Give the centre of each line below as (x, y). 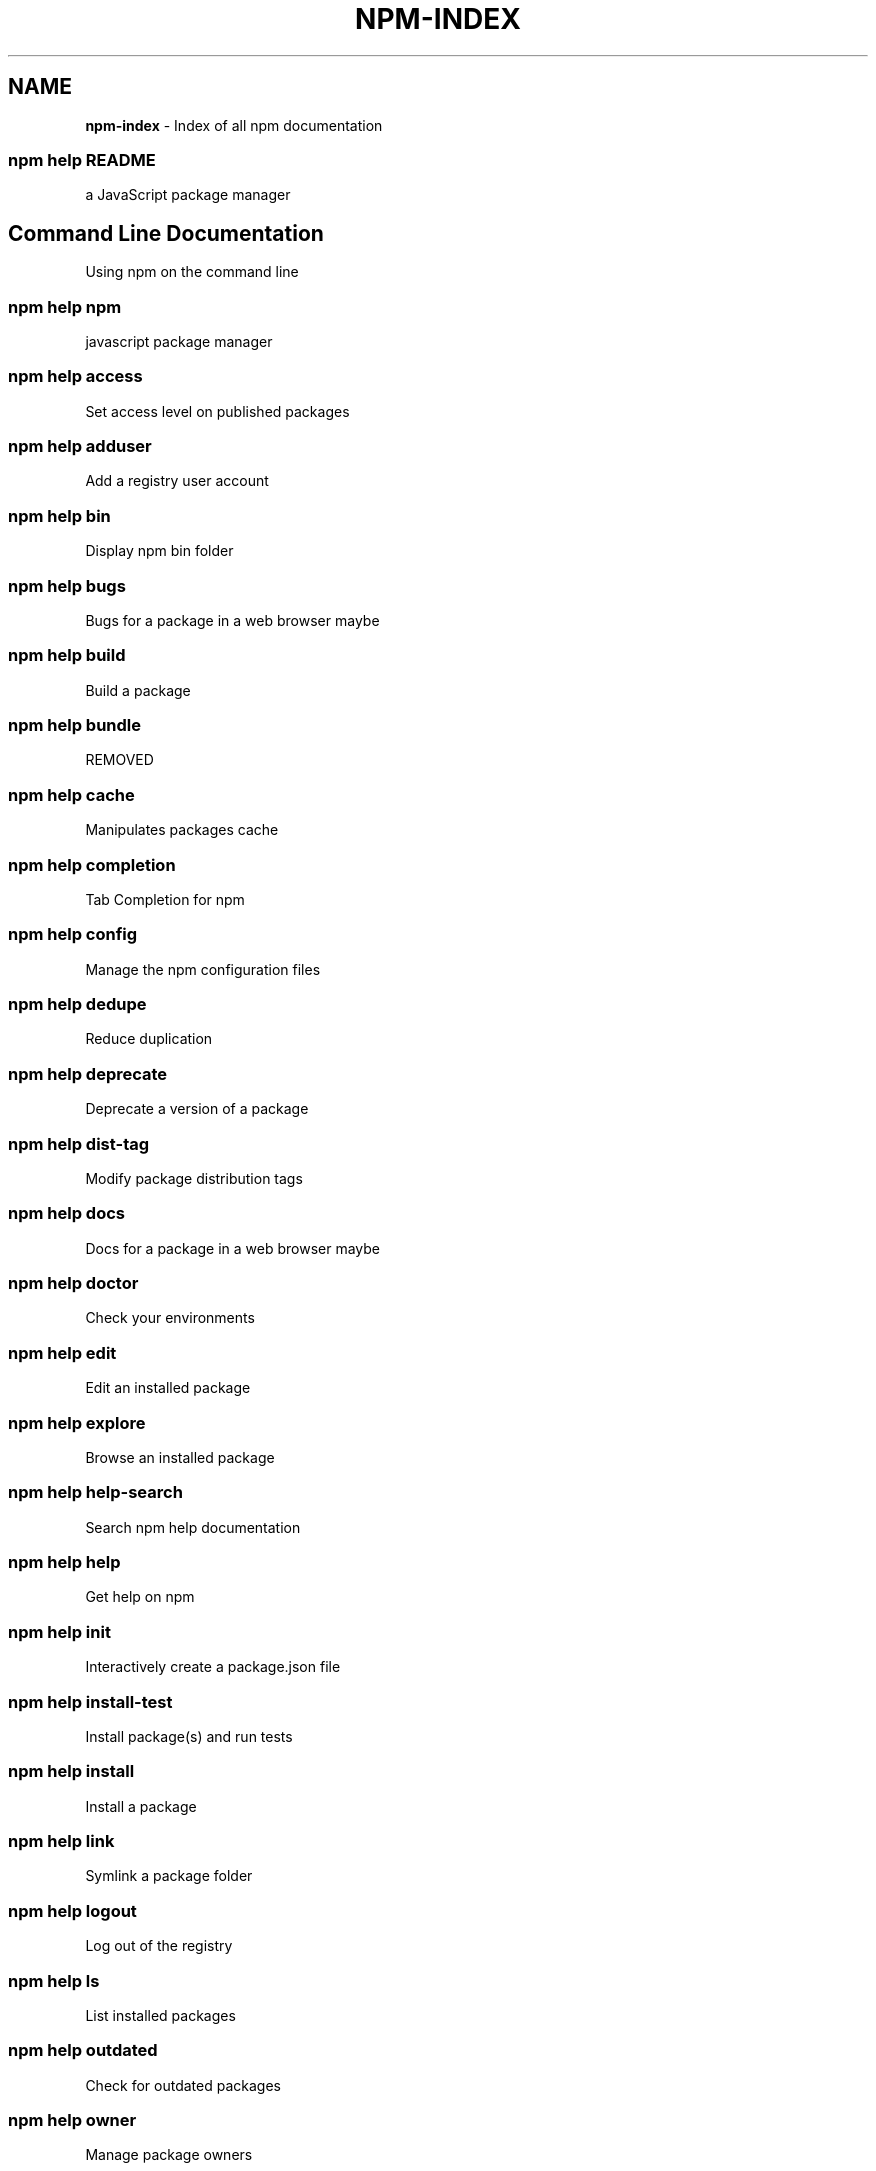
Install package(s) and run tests (189, 1736)
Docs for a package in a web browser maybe (233, 1248)
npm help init (59, 1631)
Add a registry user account (177, 481)
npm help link (61, 1841)
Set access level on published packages (217, 411)
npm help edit (62, 1352)
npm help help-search (95, 1492)
